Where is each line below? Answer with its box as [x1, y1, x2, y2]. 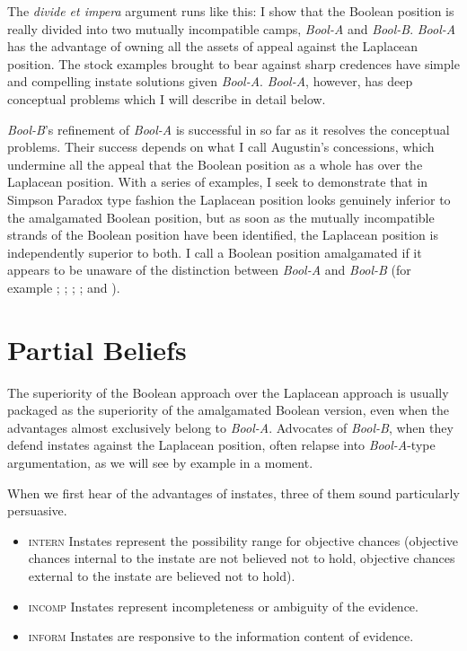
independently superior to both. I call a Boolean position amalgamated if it [7, 242, 422, 261]
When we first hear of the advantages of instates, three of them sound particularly [7, 483, 460, 502]
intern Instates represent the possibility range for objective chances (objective [28, 531, 458, 550]
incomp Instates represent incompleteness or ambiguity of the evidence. [28, 596, 419, 615]
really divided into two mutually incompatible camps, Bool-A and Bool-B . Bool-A [7, 19, 456, 38]
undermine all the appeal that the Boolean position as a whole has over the [7, 154, 423, 173]
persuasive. [7, 501, 67, 520]
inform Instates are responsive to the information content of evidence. [28, 627, 414, 646]
